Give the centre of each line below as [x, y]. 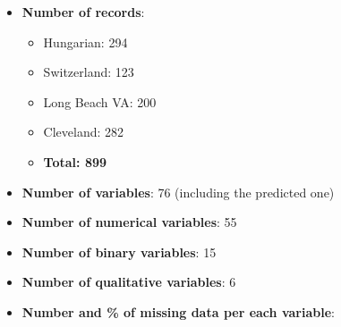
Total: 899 [75, 161]
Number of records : [83, 12]
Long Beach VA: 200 [100, 101]
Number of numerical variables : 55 [129, 222]
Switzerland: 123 [89, 72]
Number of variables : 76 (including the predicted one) [178, 192]
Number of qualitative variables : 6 [129, 282]
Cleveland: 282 [84, 132]
